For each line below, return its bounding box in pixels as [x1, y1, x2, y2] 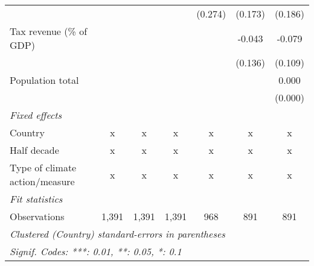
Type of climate [10, 160, 77, 174]
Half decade [10, 143, 59, 157]
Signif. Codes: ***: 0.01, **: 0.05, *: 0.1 [10, 244, 182, 258]
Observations [10, 209, 65, 223]
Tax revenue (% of [10, 24, 88, 38]
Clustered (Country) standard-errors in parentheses [10, 227, 225, 241]
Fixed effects [10, 108, 62, 122]
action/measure [10, 174, 75, 188]
